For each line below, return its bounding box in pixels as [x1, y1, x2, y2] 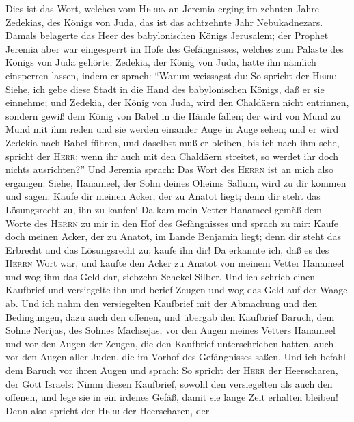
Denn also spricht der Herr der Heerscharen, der [5, 403, 210, 417]
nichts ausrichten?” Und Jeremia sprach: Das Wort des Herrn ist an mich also [5, 162, 334, 176]
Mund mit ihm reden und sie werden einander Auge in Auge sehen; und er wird [5, 122, 339, 136]
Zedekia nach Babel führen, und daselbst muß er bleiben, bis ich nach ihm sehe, [5, 135, 340, 149]
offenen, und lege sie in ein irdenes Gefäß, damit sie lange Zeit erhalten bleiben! [5, 390, 338, 404]
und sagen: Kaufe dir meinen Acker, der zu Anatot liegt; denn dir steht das [5, 189, 321, 203]
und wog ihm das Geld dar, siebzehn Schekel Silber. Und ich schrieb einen [5, 269, 316, 283]
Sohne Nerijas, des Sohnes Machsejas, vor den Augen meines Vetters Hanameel [5, 323, 336, 337]
